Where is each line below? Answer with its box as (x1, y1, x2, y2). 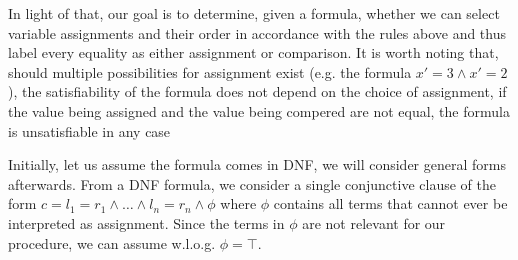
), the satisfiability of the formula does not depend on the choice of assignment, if (8, 81, 507, 102)
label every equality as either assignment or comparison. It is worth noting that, (8, 42, 499, 63)
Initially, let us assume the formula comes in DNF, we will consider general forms (8, 154, 506, 175)
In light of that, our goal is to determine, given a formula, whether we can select (8, 3, 500, 23)
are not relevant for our (302, 212, 446, 233)
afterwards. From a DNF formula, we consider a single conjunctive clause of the (8, 173, 496, 194)
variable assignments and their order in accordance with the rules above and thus (8, 22, 507, 43)
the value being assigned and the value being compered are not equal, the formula (8, 100, 510, 121)
